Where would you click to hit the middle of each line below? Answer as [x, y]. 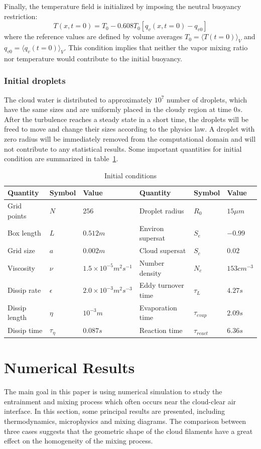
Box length [24, 233]
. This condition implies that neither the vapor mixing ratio [156, 47]
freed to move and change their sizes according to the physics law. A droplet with [129, 129]
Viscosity [21, 267]
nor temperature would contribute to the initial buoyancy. [93, 58]
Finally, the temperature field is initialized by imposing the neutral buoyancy [123, 6]
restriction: [21, 16]
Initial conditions [130, 175]
